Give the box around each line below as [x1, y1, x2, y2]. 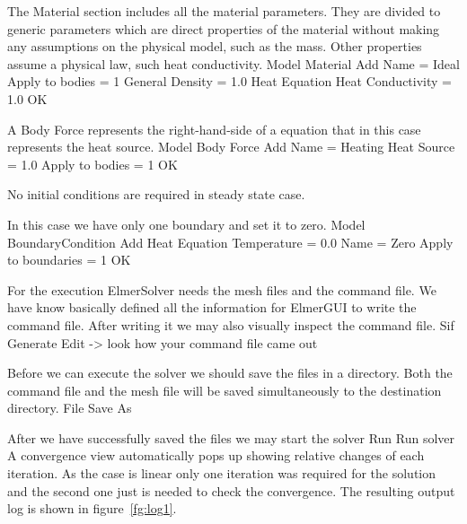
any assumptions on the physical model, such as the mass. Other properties [7, 37, 422, 56]
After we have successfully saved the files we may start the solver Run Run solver [7, 428, 455, 447]
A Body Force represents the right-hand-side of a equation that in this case [7, 119, 421, 138]
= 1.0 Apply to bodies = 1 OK [7, 154, 178, 173]
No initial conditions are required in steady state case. [7, 185, 305, 204]
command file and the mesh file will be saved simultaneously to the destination [7, 380, 442, 399]
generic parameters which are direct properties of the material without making [7, 19, 440, 38]
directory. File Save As [7, 398, 132, 417]
